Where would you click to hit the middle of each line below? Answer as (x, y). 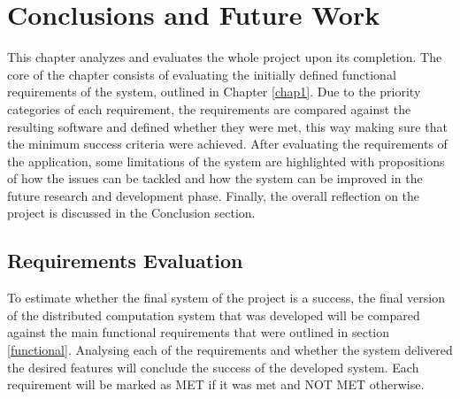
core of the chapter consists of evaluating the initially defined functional (202, 74)
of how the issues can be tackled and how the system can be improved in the (215, 178)
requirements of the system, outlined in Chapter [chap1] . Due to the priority (214, 92)
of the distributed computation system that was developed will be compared (214, 315)
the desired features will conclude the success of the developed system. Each (213, 367)
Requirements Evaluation (125, 261)
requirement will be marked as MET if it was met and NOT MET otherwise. (216, 384)
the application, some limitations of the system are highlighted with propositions (226, 161)
